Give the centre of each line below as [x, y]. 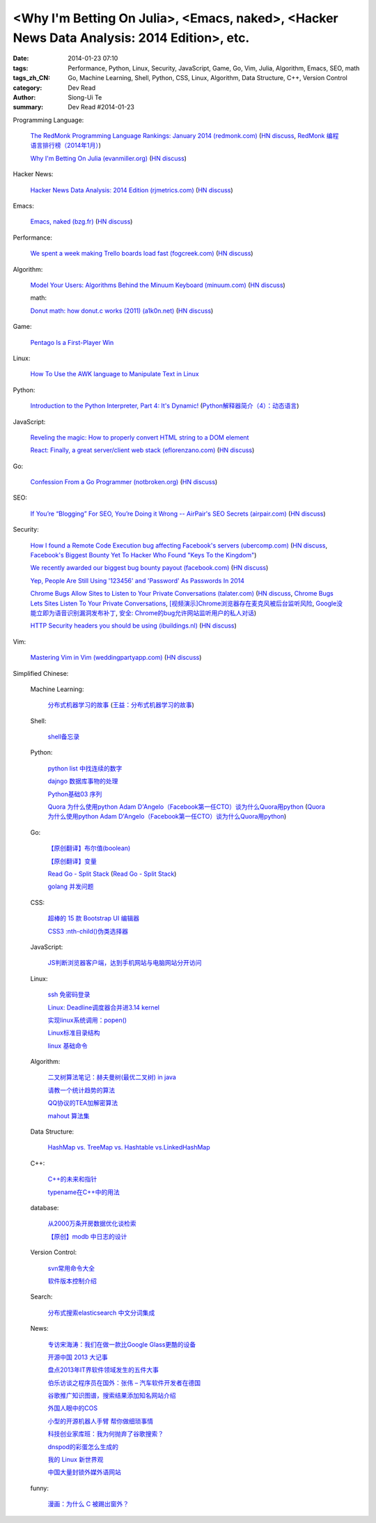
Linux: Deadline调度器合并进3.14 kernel [104, 1007]
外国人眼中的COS [72, 1408]
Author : [24, 97]
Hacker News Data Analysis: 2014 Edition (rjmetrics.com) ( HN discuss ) [132, 190]
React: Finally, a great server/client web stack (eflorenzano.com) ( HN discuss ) [142, 450]
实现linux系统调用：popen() [87, 1020]
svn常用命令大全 [71, 1268]
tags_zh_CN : [32, 78]
